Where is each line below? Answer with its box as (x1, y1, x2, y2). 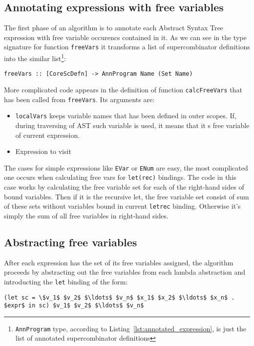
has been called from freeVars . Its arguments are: (4, 94, 155, 104)
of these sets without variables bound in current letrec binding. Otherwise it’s (4, 201, 241, 211)
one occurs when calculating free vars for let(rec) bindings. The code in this (4, 172, 236, 182)
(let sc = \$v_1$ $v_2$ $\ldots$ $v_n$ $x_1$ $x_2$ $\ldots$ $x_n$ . (4, 294, 235, 301)
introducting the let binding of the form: (4, 276, 128, 286)
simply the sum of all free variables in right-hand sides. (4, 210, 169, 220)
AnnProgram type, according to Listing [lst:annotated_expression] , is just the (15, 323, 246, 333)
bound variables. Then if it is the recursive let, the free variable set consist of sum (4, 191, 249, 201)
